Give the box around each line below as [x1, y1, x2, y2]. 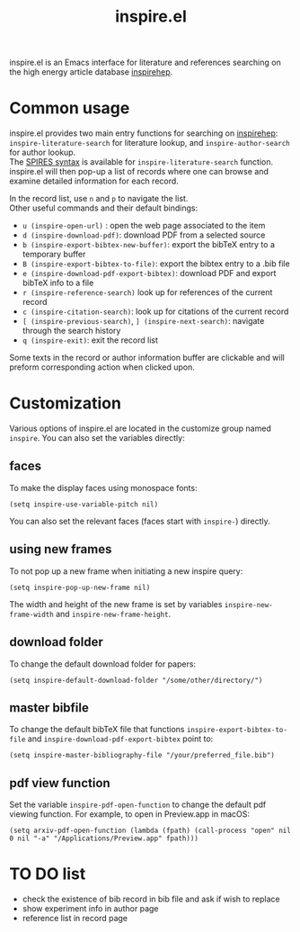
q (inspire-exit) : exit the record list [22, 335, 159, 345]
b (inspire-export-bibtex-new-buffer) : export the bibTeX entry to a [22, 239, 276, 250]
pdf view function [9, 775, 110, 791]
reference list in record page [22, 913, 128, 924]
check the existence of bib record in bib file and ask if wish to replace [22, 893, 280, 905]
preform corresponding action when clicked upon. [9, 362, 196, 372]
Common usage [9, 98, 130, 119]
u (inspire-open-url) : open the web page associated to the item [22, 220, 266, 231]
